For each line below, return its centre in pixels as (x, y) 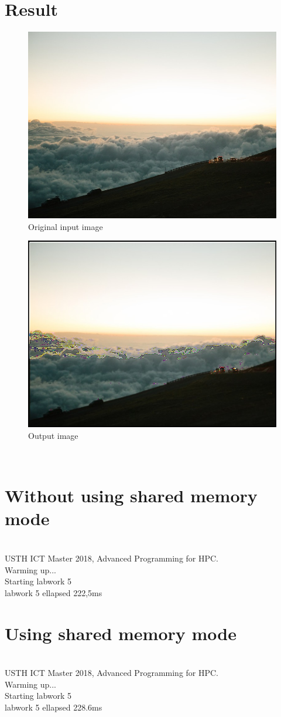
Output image (53, 435)
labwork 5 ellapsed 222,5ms (54, 592)
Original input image (66, 226)
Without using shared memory (131, 496)
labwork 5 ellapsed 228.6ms (54, 707)
